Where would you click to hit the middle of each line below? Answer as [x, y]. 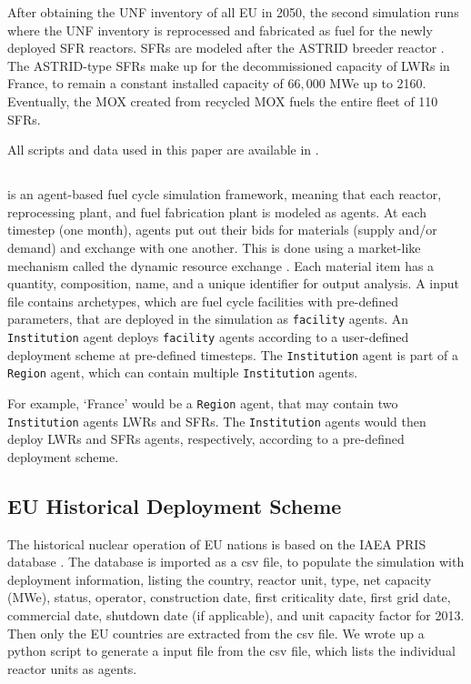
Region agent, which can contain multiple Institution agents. [183, 372]
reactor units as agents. [72, 668]
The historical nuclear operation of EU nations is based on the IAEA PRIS [217, 543]
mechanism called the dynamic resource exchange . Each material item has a [221, 265]
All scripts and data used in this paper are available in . [163, 150]
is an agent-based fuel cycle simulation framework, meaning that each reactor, [225, 194]
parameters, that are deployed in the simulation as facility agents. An [208, 319]
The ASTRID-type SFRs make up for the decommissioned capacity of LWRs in [229, 65]
